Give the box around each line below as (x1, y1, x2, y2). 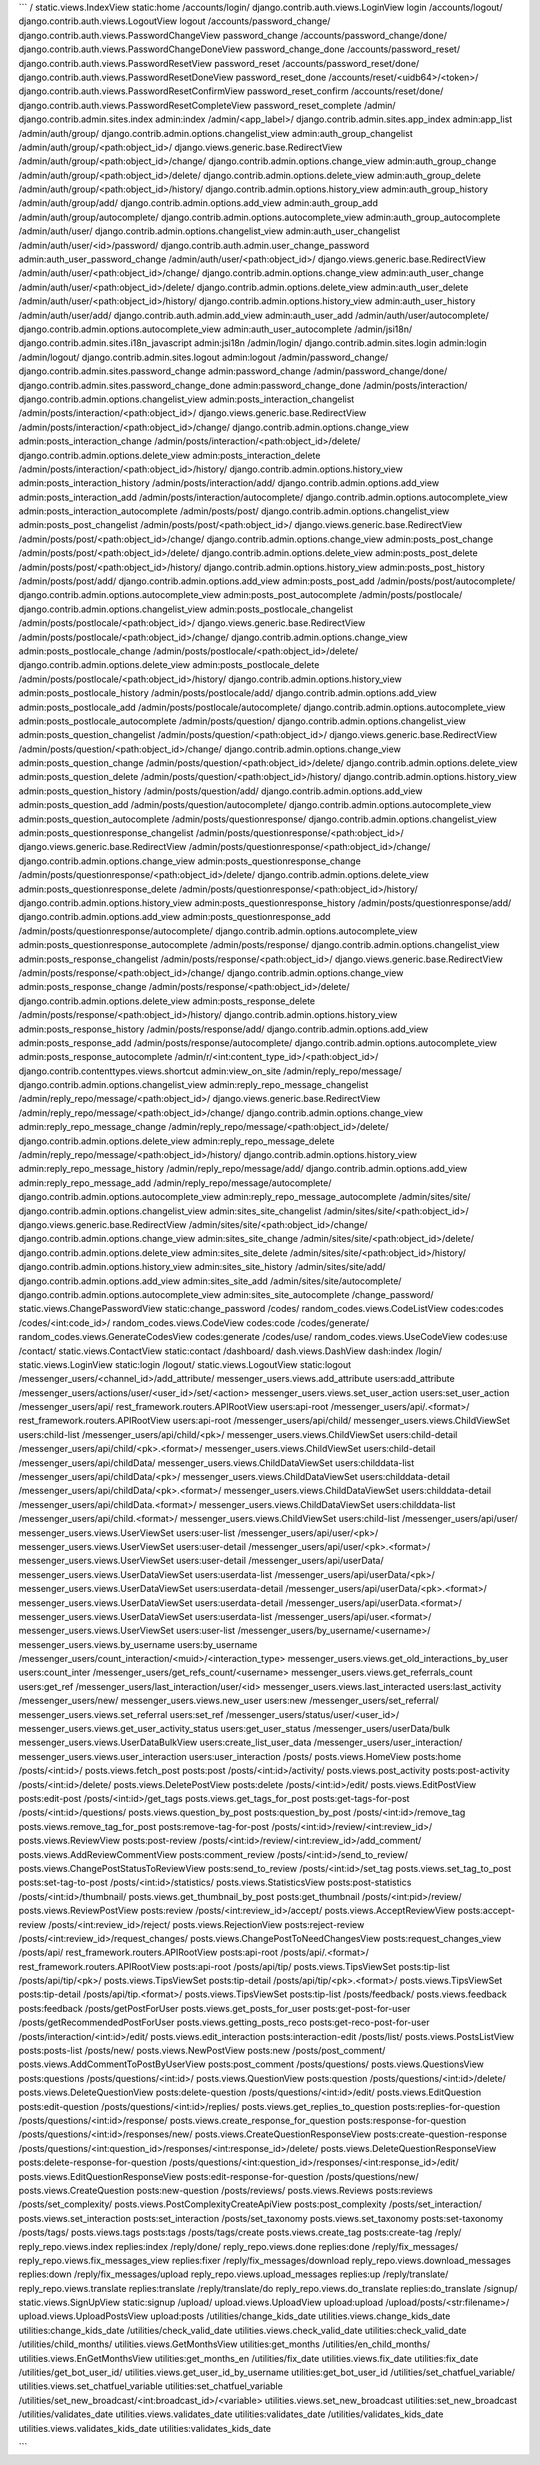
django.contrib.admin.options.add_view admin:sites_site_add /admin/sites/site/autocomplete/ (18, 1275, 402, 1287)
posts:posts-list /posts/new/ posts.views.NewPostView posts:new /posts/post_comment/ (18, 2045, 386, 2057)
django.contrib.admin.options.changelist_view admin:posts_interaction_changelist (18, 393, 355, 405)
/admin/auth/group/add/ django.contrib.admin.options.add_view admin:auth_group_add (18, 197, 379, 209)
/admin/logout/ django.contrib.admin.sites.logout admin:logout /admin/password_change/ (18, 351, 389, 363)
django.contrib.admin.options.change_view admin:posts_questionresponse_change (18, 855, 362, 867)
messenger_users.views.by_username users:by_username (18, 1638, 258, 1650)
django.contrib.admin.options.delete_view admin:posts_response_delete (18, 995, 316, 1007)
